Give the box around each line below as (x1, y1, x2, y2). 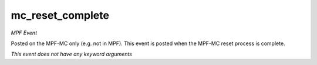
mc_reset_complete (11, 9, 110, 22)
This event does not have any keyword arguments (11, 50, 132, 58)
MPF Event (11, 29, 38, 36)
